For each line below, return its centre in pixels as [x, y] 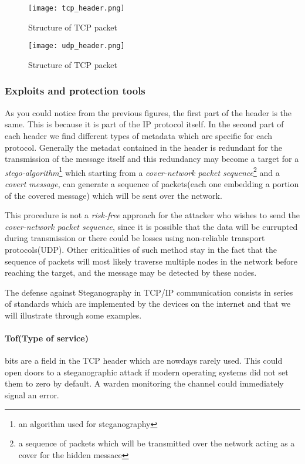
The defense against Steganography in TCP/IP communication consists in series [149, 292]
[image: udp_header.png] [77, 46]
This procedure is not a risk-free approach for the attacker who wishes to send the [152, 215]
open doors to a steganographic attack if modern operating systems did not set [147, 372]
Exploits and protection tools [75, 91]
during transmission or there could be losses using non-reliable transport [135, 238]
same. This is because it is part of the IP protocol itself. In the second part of [144, 124]
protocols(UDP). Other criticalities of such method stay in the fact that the [141, 249]
